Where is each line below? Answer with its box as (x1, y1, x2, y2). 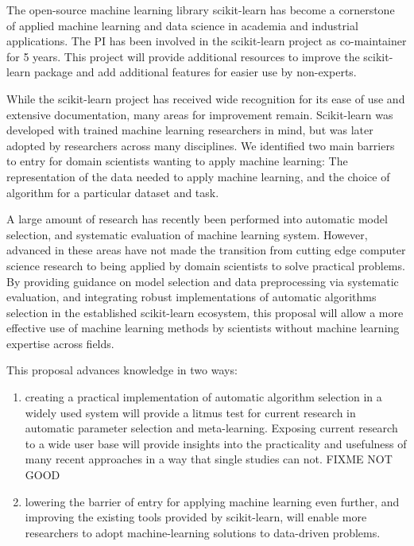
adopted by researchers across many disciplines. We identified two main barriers (6, 137, 395, 153)
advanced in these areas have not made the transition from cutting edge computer (6, 242, 406, 258)
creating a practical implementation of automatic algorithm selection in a (25, 389, 382, 405)
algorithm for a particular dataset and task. (6, 184, 219, 200)
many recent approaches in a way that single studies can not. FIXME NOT (25, 451, 393, 467)
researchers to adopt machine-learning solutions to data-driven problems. (25, 524, 381, 540)
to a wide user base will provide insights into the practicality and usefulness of (25, 435, 407, 451)
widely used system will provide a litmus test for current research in (25, 404, 356, 420)
